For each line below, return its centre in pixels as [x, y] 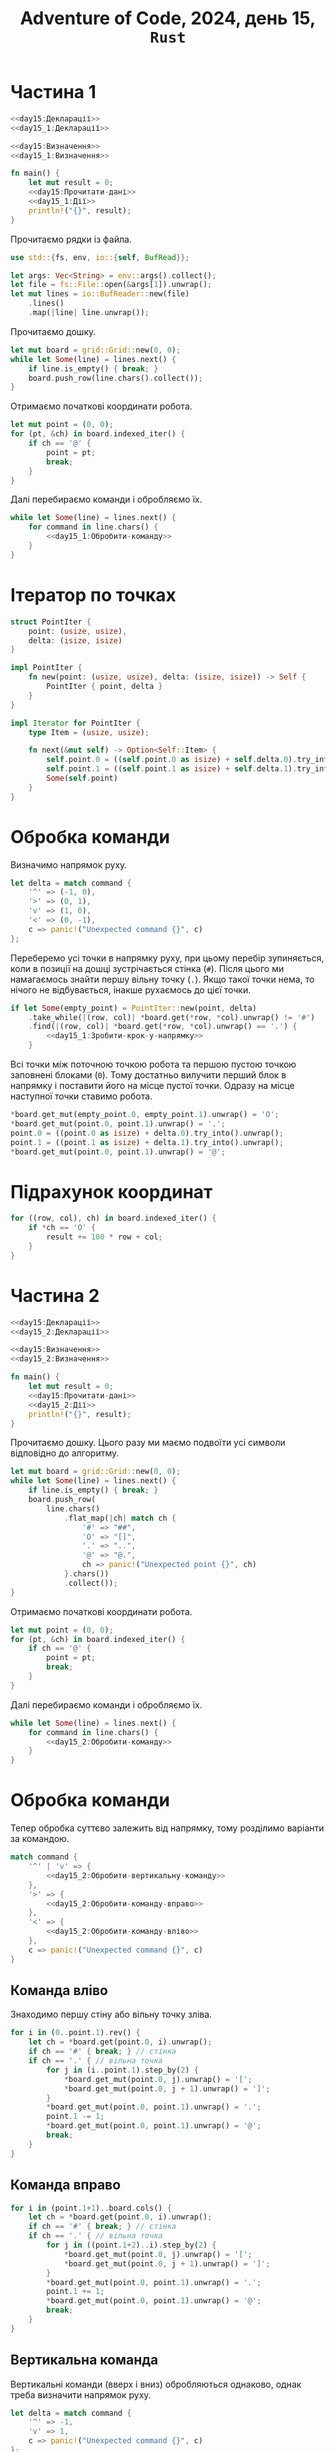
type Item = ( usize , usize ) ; [89, 732]
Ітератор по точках [93, 595]
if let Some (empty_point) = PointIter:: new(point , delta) [133, 1008]
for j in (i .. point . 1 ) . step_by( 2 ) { [122, 2070]
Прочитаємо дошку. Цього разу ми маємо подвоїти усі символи [148, 1443]
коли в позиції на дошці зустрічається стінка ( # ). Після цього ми [147, 968]
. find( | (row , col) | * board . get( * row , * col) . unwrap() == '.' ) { [163, 1027]
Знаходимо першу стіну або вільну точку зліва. [111, 2014]
